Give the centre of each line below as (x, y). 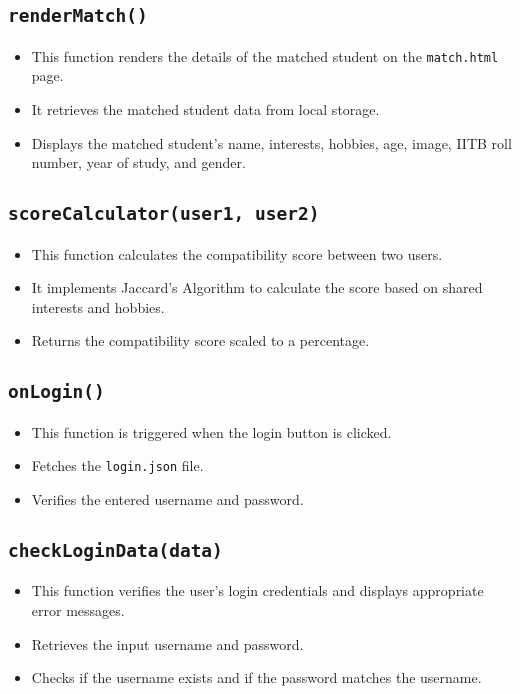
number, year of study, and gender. (138, 162)
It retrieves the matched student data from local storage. (205, 109)
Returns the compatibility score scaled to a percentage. (200, 340)
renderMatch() (78, 16)
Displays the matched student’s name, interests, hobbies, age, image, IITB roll (271, 142)
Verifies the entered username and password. (167, 499)
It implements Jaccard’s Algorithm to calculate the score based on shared (257, 287)
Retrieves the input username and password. (167, 643)
